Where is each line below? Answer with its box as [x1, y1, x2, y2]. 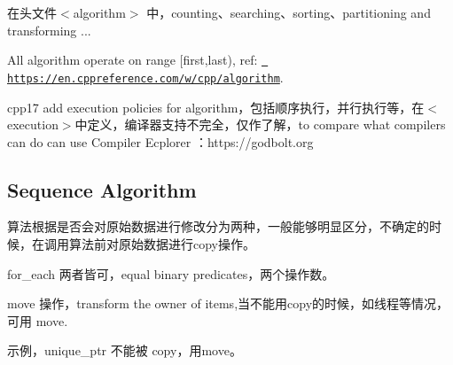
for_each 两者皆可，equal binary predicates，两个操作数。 [7, 264, 335, 283]
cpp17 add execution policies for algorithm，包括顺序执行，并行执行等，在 [7, 97, 425, 116]
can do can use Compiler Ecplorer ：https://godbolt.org [7, 132, 314, 151]
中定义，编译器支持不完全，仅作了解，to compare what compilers [74, 115, 446, 134]
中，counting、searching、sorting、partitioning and [146, 4, 431, 21]
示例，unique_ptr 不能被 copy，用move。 [7, 341, 242, 360]
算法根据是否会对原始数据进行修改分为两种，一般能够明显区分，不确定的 [7, 217, 429, 236]
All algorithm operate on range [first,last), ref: [7, 50, 258, 69]
